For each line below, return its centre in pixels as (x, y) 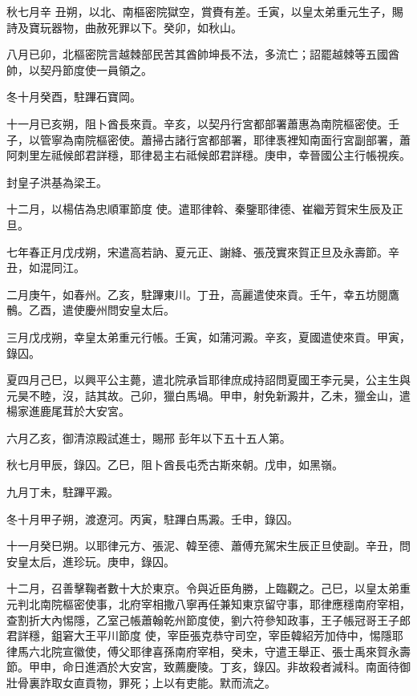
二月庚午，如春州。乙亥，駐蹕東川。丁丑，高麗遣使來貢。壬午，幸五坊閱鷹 (203, 294)
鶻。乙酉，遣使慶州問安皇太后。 (91, 310)
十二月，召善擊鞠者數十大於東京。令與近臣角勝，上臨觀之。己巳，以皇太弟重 (208, 588)
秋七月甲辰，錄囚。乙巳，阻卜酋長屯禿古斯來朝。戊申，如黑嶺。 (175, 465)
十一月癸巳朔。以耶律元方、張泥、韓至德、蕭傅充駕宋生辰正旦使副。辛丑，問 (208, 546)
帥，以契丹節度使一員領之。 (79, 69)
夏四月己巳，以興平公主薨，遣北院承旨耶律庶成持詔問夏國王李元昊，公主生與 (208, 380)
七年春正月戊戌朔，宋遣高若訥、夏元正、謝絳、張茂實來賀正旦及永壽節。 (197, 251)
